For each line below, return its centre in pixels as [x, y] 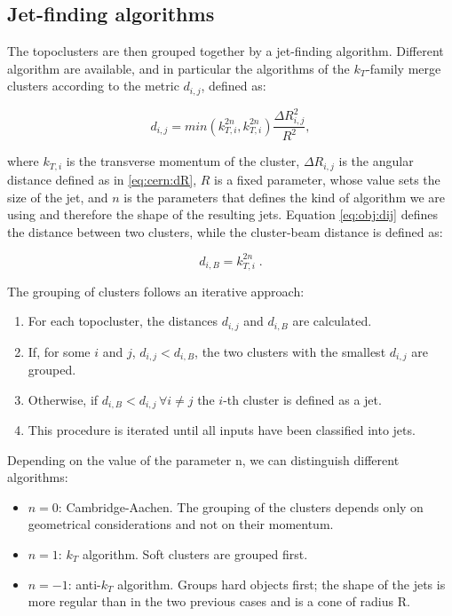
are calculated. [332, 321]
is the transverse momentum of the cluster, [183, 161]
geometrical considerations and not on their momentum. [181, 524]
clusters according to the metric [93, 86]
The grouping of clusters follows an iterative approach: [156, 291]
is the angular [376, 161]
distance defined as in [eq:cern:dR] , [102, 179]
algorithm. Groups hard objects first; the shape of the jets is [282, 584]
